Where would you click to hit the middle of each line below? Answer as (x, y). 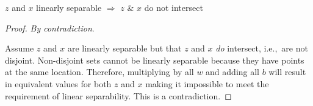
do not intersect (174, 7)
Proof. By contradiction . (50, 28)
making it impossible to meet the (207, 83)
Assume (20, 48)
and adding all (233, 72)
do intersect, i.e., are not (262, 48)
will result (287, 72)
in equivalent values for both (58, 83)
